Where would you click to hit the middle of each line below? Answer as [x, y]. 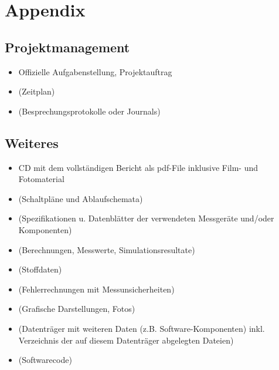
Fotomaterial [41, 179]
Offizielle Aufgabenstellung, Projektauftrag [95, 71]
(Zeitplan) [37, 91]
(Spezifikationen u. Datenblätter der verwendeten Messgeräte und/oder [146, 218]
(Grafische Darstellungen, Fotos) [77, 309]
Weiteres [32, 142]
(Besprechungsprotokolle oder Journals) [89, 111]
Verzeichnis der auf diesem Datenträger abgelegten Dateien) [126, 340]
